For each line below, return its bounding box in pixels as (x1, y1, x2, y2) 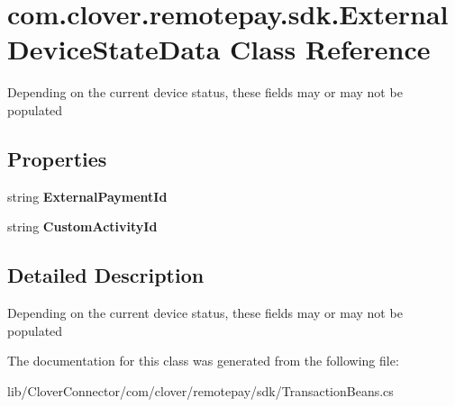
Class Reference (230, 31, 431, 68)
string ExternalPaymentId (7, 186, 168, 205)
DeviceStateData (7, 31, 221, 68)
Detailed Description (7, 261, 205, 289)
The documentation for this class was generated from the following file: (7, 351, 399, 370)
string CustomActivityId (7, 217, 158, 236)
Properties (7, 144, 107, 172)
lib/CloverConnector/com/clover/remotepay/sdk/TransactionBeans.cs (7, 381, 394, 400)
